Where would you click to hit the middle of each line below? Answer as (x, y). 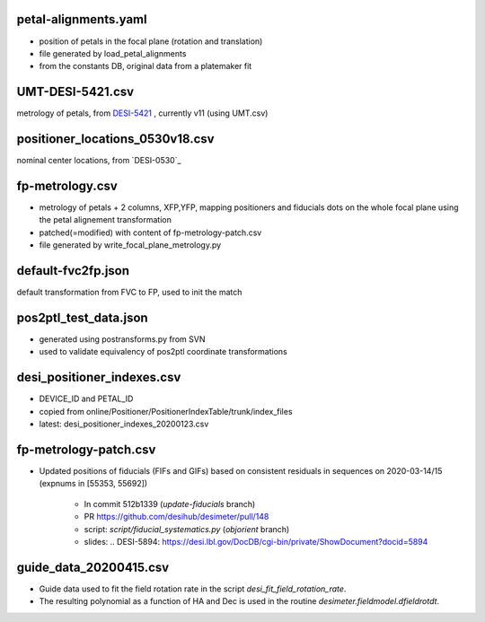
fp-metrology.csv (67, 185)
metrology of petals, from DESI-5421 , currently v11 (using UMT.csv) (142, 113)
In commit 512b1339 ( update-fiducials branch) (170, 504)
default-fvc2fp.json (73, 271)
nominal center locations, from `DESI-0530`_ (99, 161)
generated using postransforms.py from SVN (122, 339)
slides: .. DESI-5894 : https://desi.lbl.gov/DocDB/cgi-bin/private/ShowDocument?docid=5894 (256, 541)
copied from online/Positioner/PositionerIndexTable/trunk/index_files (166, 411)
